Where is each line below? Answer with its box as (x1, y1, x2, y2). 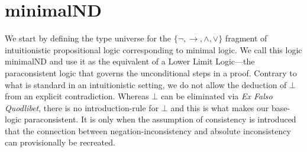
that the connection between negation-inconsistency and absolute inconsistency (5, 124, 291, 137)
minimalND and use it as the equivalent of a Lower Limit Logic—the (5, 55, 255, 67)
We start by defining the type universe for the (5, 32, 172, 44)
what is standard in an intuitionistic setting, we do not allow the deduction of (5, 78, 287, 90)
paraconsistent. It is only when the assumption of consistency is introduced (24, 113, 296, 125)
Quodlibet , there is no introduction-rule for (5, 101, 159, 114)
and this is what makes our (170, 101, 269, 114)
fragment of (225, 32, 267, 44)
